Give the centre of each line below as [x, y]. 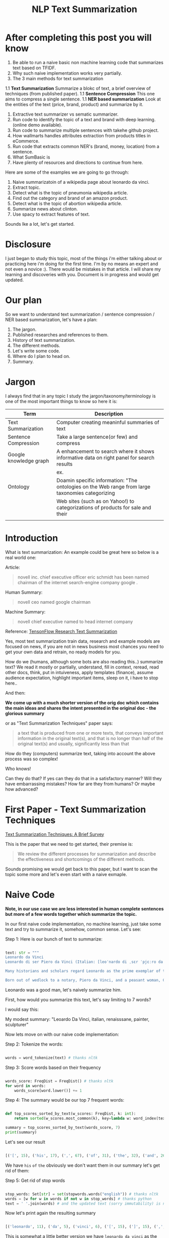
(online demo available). [37, 125]
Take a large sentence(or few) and [97, 437]
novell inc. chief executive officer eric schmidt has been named [83, 577]
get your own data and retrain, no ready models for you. [63, 652]
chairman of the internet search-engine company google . [77, 582]
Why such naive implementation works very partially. [67, 73]
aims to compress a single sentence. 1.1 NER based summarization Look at [83, 99]
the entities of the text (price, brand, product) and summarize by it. [74, 104]
